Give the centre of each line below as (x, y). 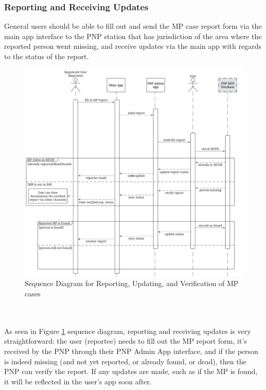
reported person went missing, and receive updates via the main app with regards (133, 46)
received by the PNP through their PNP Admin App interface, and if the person (131, 351)
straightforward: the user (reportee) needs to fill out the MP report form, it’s (126, 341)
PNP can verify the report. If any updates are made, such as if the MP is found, (131, 371)
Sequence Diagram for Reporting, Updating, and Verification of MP (132, 283)
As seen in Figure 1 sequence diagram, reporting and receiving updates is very (128, 331)
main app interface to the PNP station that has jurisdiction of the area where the (133, 36)
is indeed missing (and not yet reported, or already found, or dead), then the (125, 361)
